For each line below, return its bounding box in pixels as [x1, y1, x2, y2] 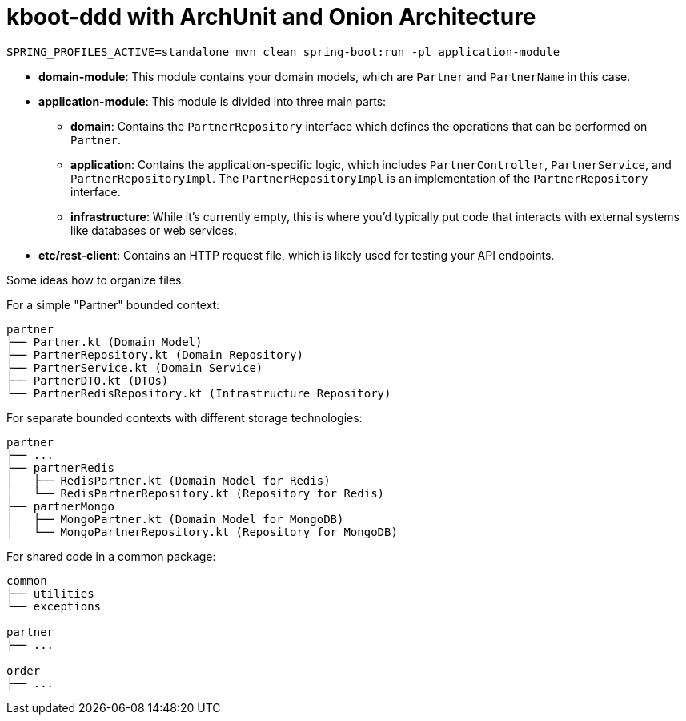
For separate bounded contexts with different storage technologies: [6, 410, 363, 425]
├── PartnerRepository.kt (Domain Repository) [6, 348, 303, 361]
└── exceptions [6, 599, 102, 613]
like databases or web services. [70, 223, 238, 237]
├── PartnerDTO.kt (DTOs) [6, 373, 169, 387]
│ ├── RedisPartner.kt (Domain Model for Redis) [6, 473, 331, 487]
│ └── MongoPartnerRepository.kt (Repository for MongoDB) [6, 525, 398, 538]
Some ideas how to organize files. [6, 272, 185, 287]
